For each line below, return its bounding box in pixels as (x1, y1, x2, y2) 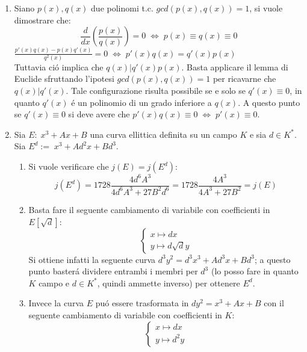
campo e (39, 276, 70, 289)
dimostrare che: (14, 13, 71, 26)
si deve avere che (68, 108, 130, 120)
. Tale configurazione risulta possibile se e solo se (66, 84, 246, 97)
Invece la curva (28, 297, 84, 309)
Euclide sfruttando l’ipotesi (14, 72, 114, 85)
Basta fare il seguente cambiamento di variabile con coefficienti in (28, 203, 270, 215)
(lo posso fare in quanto (211, 265, 299, 277)
